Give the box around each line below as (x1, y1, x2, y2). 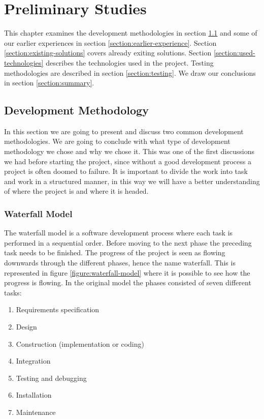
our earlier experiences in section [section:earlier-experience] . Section (4, 37, 217, 48)
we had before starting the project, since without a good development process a (4, 156, 251, 166)
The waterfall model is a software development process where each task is (4, 227, 233, 238)
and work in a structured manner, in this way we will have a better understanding (4, 175, 260, 186)
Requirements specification (16, 304, 100, 315)
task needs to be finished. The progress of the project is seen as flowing (4, 247, 225, 258)
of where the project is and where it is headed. (4, 186, 149, 196)
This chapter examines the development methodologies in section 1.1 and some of (4, 27, 257, 38)
